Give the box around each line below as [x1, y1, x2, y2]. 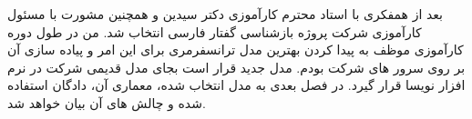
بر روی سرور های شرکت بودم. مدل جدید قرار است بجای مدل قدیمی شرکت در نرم [7, 57, 466, 76]
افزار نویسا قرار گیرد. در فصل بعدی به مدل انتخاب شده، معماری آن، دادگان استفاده [7, 75, 466, 94]
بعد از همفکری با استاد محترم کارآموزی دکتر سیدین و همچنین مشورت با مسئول [7, 5, 443, 23]
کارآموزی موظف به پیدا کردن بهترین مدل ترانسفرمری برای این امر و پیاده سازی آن [7, 40, 464, 59]
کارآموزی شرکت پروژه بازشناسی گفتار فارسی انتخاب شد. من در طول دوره [7, 22, 422, 41]
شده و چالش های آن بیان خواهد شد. [7, 93, 206, 112]
